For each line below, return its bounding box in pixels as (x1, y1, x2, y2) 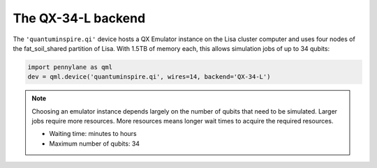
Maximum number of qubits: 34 (49, 139, 140, 148)
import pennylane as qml (27, 63, 113, 71)
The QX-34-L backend (13, 10, 146, 26)
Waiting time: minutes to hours (49, 130, 137, 138)
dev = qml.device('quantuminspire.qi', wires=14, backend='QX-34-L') (27, 73, 271, 81)
